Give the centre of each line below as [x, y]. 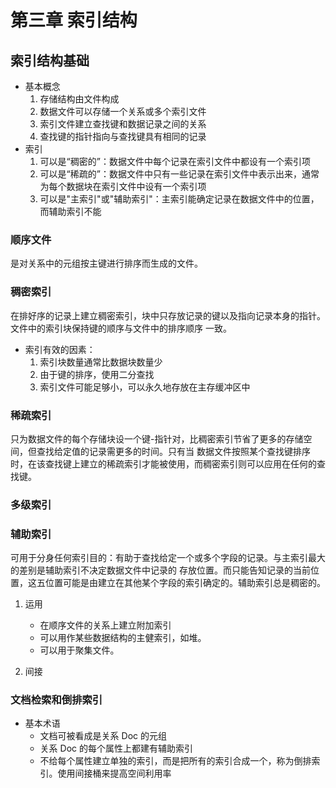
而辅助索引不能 [70, 211]
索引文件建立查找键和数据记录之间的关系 [123, 124]
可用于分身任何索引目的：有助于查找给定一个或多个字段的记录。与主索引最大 [168, 558]
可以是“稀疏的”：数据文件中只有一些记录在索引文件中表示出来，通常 [179, 174]
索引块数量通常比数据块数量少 [101, 362]
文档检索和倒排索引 [56, 700]
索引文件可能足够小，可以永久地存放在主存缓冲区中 [145, 387]
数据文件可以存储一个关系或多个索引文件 [123, 111]
